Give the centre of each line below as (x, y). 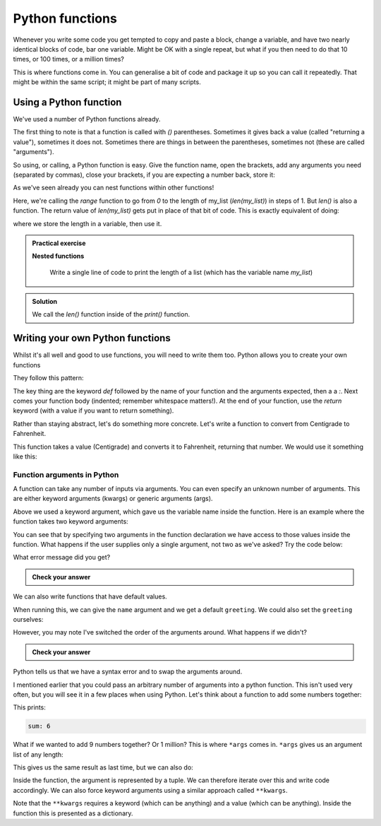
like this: (25, 456)
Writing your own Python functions (92, 338)
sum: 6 (39, 726)
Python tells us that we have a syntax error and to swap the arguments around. (128, 672)
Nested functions (58, 256)
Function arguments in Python (66, 475)
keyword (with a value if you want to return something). (93, 411)
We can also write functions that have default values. (90, 596)
